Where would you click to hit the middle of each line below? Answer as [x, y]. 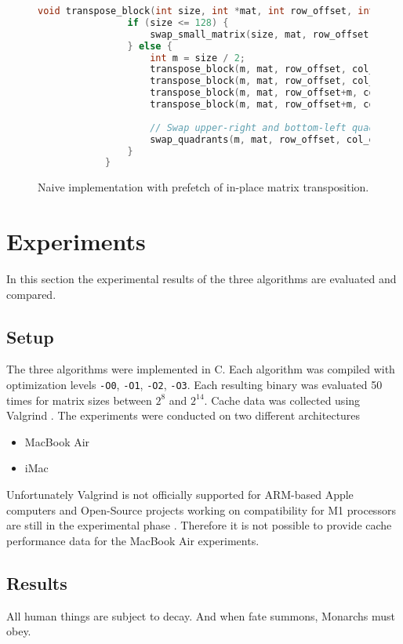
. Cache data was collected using [282, 400]
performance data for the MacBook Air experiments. [133, 540]
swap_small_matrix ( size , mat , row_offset [260, 34]
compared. [31, 294]
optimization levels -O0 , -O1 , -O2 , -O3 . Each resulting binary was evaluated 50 [194, 384]
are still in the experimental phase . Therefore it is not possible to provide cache [199, 525]
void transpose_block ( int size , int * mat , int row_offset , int [206, 11]
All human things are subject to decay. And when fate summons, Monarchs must [201, 615]
